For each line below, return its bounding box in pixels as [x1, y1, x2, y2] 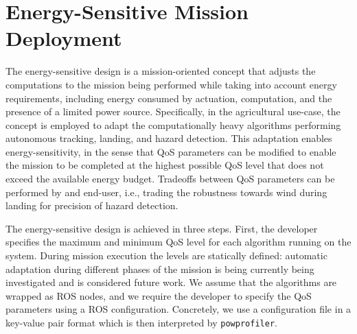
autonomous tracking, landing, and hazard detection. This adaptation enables [5, 131, 332, 145]
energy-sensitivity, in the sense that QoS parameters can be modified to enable [5, 144, 336, 158]
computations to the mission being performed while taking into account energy [5, 77, 337, 91]
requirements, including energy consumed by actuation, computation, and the [5, 91, 332, 105]
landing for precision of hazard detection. [5, 198, 178, 213]
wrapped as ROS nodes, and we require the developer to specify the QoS [5, 288, 312, 302]
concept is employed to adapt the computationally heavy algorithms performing [5, 117, 341, 132]
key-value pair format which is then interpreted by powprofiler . [5, 315, 277, 329]
